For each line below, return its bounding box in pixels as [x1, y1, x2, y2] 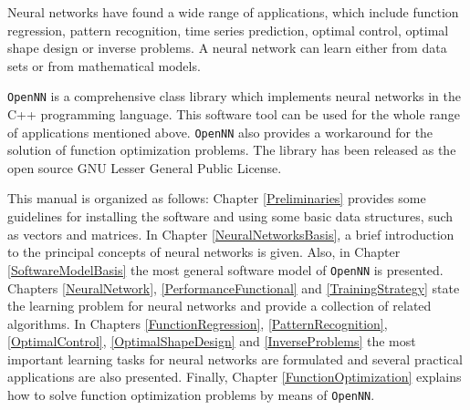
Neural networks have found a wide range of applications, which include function [7, 3, 459, 21]
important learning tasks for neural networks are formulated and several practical [7, 349, 463, 368]
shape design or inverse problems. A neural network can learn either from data [7, 38, 447, 57]
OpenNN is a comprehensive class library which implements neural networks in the [7, 87, 462, 106]
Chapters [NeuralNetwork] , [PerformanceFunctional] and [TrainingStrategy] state [7, 278, 460, 297]
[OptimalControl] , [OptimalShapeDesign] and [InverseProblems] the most [7, 332, 416, 351]
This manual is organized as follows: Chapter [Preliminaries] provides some [7, 189, 426, 208]
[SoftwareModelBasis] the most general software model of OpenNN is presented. [7, 260, 444, 279]
